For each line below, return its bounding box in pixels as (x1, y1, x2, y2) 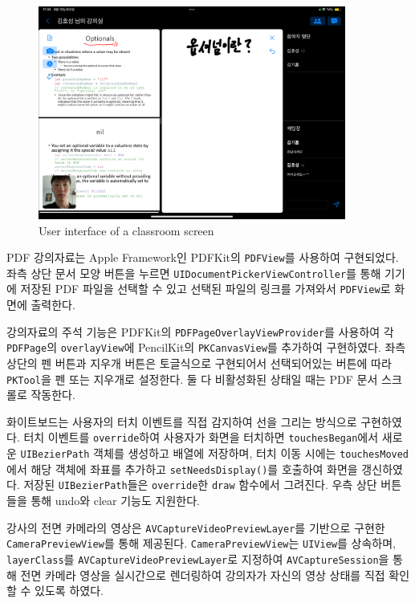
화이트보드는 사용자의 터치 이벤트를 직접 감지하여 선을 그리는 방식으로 (6, 413, 357, 430)
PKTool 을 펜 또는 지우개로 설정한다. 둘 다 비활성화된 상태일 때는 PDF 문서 (6, 370, 378, 387)
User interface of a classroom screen (39, 222, 214, 238)
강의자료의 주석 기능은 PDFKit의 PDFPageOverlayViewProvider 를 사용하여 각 (6, 323, 394, 340)
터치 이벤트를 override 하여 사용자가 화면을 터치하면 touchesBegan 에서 (23, 429, 379, 446)
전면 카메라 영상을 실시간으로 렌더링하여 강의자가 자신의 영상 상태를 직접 (20, 566, 385, 583)
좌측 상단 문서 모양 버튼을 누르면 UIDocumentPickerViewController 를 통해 (6, 264, 381, 281)
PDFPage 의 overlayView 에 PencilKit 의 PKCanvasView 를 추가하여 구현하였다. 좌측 (6, 339, 406, 356)
